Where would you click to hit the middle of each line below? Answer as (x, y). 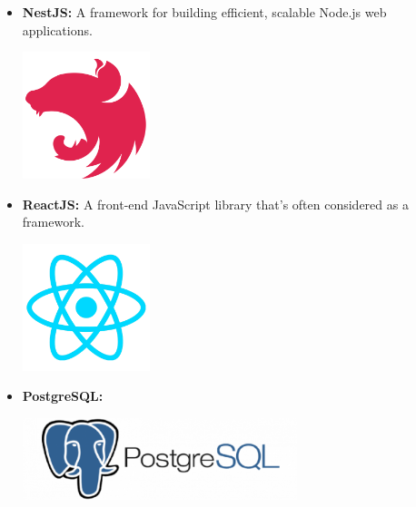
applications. (57, 29)
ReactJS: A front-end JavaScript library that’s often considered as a (215, 204)
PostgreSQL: (63, 396)
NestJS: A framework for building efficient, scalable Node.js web (204, 12)
